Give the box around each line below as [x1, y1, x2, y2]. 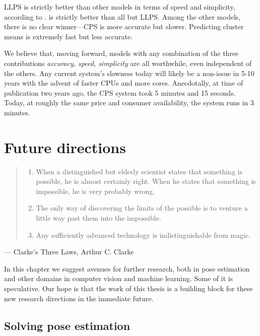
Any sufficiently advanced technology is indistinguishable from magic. [36, 229, 251, 240]
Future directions [4, 137, 126, 157]
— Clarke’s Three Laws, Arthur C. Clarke [4, 246, 134, 257]
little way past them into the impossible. [36, 213, 161, 223]
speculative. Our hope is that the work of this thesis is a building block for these [4, 283, 253, 293]
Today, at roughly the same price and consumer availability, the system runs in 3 [4, 97, 254, 108]
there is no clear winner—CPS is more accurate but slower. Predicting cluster [4, 21, 244, 32]
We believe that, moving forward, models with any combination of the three [4, 48, 239, 58]
